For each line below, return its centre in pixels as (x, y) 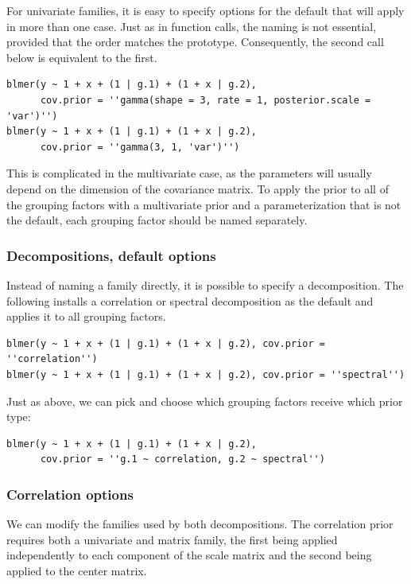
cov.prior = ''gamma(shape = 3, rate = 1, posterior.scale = (205, 100)
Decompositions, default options (111, 255)
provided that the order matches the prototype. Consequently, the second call (195, 42)
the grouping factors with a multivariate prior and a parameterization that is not (204, 204)
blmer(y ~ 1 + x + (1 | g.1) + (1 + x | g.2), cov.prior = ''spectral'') (206, 374)
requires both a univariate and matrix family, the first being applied (172, 539)
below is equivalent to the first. (82, 57)
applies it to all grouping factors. (86, 316)
